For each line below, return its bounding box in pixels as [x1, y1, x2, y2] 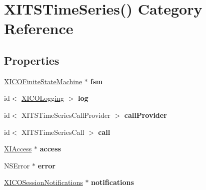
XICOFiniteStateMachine [4, 76, 82, 86]
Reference [4, 18, 73, 39]
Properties [4, 52, 59, 68]
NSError [4, 160, 30, 170]
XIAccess [4, 143, 32, 154]
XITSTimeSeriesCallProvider [21, 109, 110, 120]
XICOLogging [21, 93, 64, 103]
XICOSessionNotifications [4, 177, 83, 187]
